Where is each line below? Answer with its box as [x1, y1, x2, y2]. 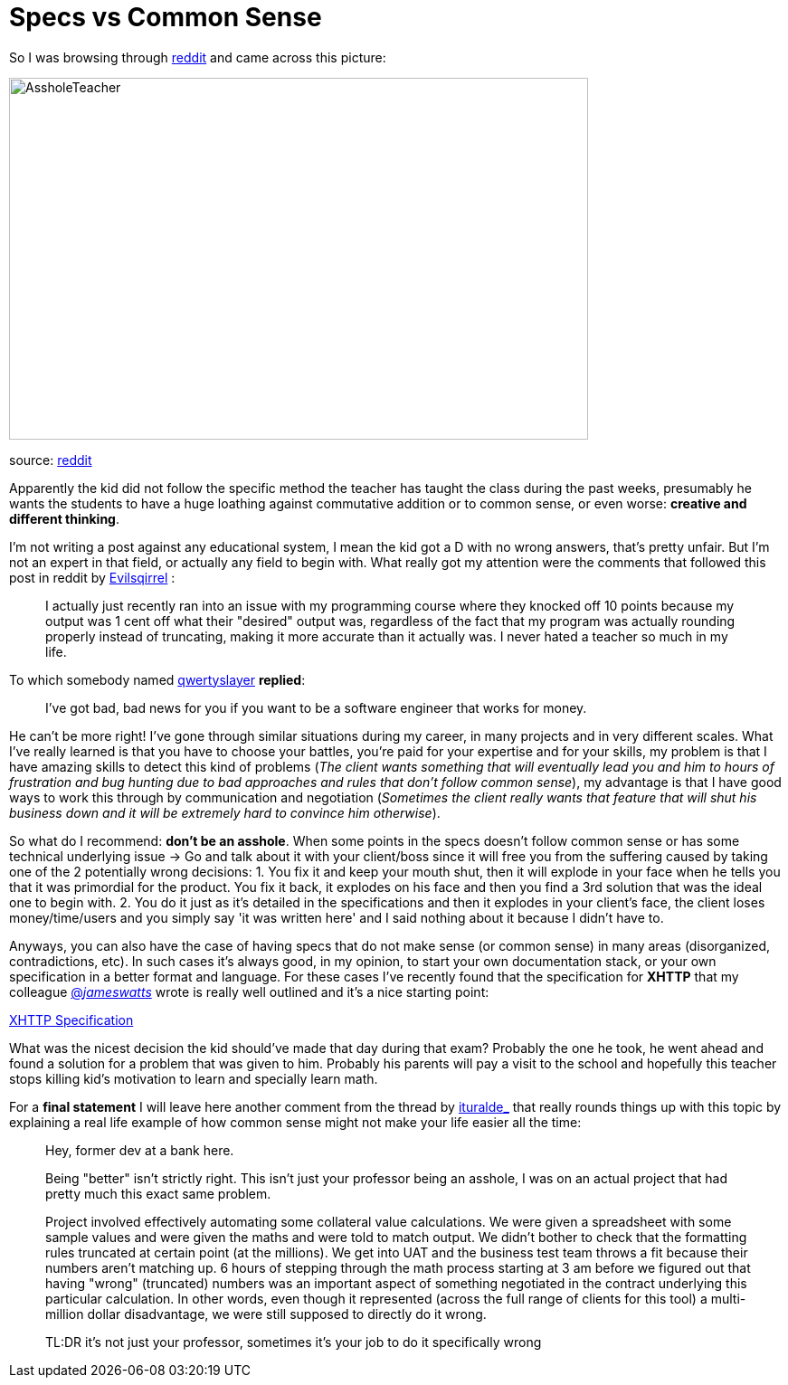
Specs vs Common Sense [9, 2, 322, 33]
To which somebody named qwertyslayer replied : [9, 671, 306, 688]
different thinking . [9, 510, 119, 526]
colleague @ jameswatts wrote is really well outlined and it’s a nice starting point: [9, 983, 489, 1000]
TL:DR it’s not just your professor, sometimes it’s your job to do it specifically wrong [45, 1333, 542, 1350]
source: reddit [9, 451, 92, 468]
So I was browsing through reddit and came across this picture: [9, 49, 386, 65]
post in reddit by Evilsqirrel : [9, 569, 176, 585]
